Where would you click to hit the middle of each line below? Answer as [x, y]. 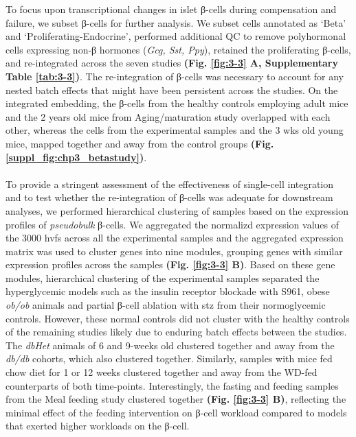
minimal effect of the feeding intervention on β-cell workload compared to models [176, 412]
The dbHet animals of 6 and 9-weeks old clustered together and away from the [170, 345]
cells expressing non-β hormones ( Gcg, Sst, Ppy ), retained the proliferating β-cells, [178, 49]
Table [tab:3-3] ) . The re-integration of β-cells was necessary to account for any [175, 76]
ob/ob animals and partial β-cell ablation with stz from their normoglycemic [166, 305]
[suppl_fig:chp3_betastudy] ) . [76, 157]
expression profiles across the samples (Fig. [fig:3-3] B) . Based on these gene [170, 264]
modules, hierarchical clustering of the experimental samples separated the [163, 277]
